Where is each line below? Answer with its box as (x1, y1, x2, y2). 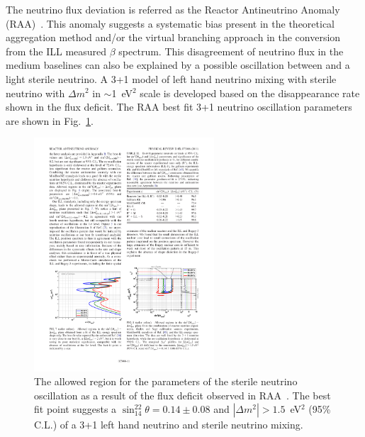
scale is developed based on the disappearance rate (140, 85, 360, 100)
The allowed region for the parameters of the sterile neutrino (34, 374, 298, 389)
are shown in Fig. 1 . (6, 113, 94, 128)
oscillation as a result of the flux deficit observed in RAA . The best (34, 387, 331, 402)
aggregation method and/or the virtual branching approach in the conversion (6, 30, 341, 45)
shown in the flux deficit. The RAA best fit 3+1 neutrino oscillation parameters (6, 99, 352, 114)
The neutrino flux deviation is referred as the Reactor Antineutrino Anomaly (6, 2, 340, 16)
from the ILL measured (6, 43, 107, 58)
